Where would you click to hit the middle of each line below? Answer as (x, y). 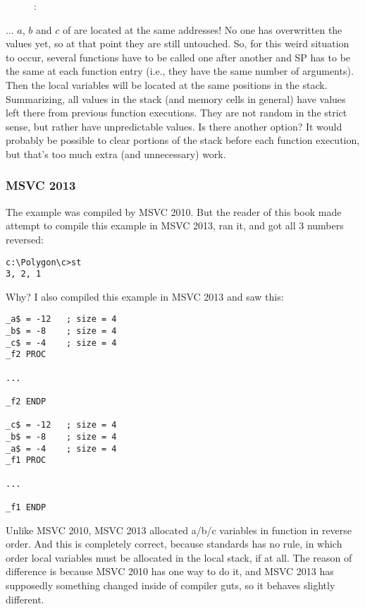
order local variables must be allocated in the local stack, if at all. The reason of (179, 557)
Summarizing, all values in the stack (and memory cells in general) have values (176, 98)
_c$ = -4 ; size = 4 (61, 343)
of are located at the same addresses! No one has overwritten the (202, 29)
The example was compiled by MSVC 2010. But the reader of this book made (174, 211)
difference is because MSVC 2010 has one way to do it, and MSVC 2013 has (170, 571)
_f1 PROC (26, 460)
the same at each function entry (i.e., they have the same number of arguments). (180, 71)
